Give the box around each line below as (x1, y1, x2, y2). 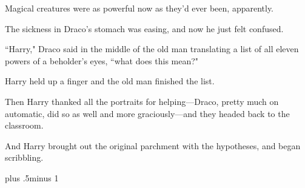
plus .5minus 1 (5, 171, 59, 184)
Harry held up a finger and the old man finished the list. (5, 75, 215, 87)
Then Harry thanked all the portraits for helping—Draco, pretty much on (5, 95, 279, 107)
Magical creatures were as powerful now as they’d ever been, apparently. (5, 2, 274, 14)
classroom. (5, 119, 44, 132)
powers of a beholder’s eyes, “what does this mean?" (5, 54, 199, 67)
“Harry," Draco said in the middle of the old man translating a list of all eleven (5, 42, 299, 55)
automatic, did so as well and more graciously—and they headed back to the (5, 107, 290, 119)
